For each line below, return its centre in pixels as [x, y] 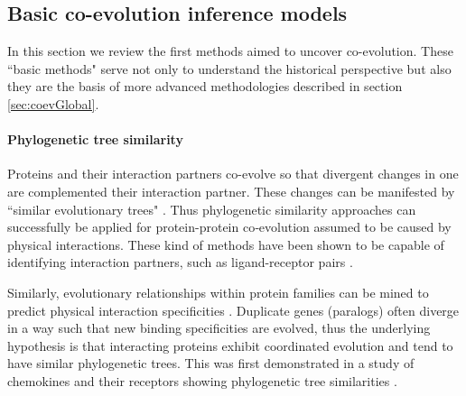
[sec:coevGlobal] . [53, 103]
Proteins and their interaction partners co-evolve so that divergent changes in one [233, 174]
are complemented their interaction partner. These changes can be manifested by [231, 191]
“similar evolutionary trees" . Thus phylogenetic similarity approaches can [212, 209]
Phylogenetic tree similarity [95, 139]
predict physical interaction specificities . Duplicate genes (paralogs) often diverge [233, 310]
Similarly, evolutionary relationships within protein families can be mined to [218, 292]
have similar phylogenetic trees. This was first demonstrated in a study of [211, 363]
